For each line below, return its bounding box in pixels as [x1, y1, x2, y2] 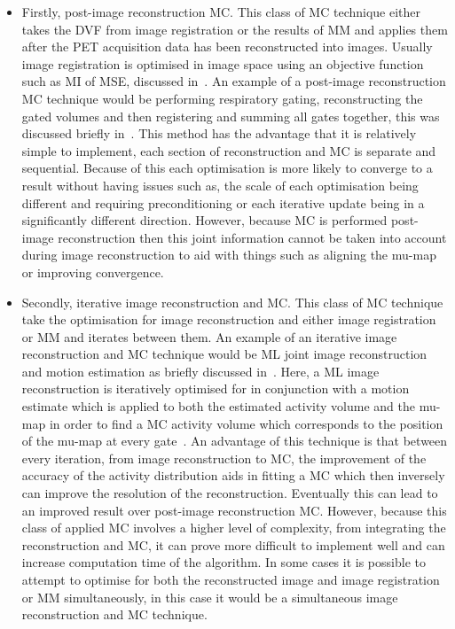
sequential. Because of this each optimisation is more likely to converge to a [21, 159, 433, 177]
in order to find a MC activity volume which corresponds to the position [49, 414, 443, 432]
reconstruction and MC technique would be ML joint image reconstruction [21, 345, 428, 363]
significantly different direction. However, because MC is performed [21, 211, 388, 229]
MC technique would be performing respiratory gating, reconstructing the [21, 89, 423, 107]
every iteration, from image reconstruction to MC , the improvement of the [21, 448, 427, 467]
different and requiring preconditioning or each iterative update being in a [21, 193, 425, 212]
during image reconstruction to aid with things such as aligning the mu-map [21, 245, 436, 264]
